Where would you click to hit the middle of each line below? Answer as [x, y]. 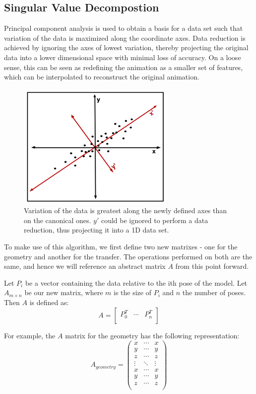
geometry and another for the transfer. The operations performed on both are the [128, 256]
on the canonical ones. [58, 220]
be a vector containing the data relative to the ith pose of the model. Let [136, 282]
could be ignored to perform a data [155, 220]
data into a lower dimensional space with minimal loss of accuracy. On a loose [123, 57]
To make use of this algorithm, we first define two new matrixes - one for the [121, 247]
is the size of [132, 292]
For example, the [30, 335]
